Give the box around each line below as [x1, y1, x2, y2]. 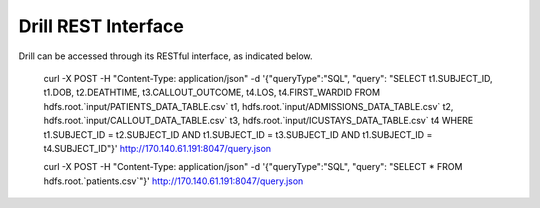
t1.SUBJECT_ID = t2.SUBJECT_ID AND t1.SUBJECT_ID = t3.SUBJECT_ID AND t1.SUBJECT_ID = [43, 128, 433, 140]
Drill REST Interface [18, 15, 184, 37]
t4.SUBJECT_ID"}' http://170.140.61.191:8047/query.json [43, 142, 272, 154]
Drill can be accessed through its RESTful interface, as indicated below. [18, 50, 314, 62]
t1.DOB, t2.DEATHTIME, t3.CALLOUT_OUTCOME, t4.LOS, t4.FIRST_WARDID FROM [43, 86, 380, 99]
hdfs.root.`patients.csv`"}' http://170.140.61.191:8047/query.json [43, 175, 304, 187]
